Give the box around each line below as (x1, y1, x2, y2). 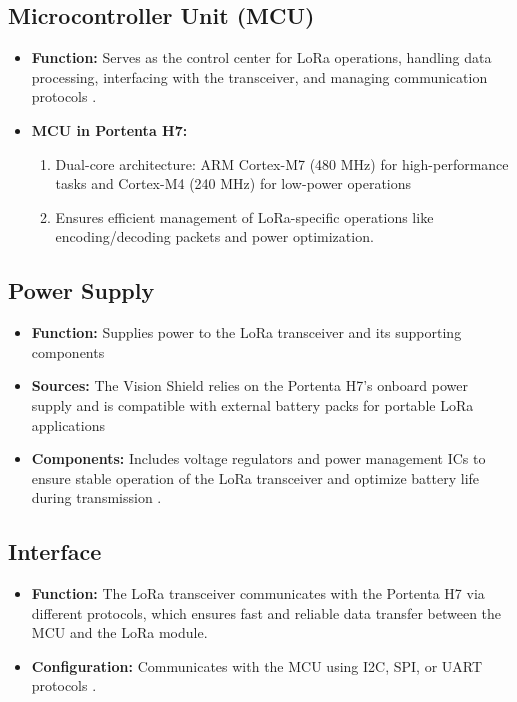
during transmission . (31, 487, 162, 508)
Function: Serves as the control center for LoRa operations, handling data (31, 47, 492, 68)
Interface (8, 536, 102, 567)
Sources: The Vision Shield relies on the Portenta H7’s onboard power (31, 375, 468, 396)
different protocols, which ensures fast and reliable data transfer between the (31, 602, 502, 623)
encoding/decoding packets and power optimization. (55, 226, 374, 247)
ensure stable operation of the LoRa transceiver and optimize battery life (31, 467, 480, 488)
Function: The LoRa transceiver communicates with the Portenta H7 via (31, 583, 485, 604)
